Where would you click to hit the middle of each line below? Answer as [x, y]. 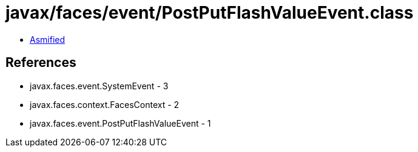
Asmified [48, 39]
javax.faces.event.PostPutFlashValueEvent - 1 [120, 123]
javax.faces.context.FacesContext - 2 [105, 104]
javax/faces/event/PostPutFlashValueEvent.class [210, 13]
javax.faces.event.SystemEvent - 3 [99, 86]
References [41, 63]
